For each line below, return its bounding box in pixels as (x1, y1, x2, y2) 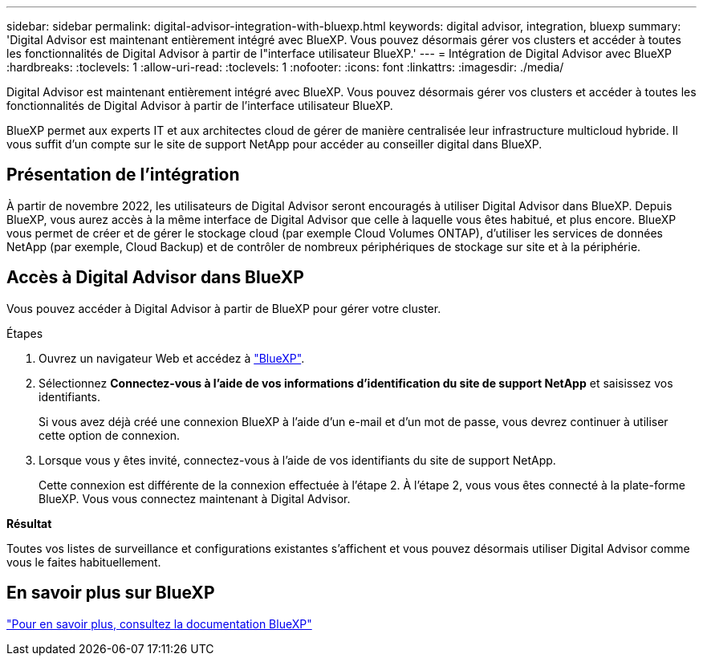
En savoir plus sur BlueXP (6, 583, 215, 603)
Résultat (6, 516, 52, 530)
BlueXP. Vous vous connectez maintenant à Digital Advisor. (39, 491, 351, 506)
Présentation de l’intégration (6, 164, 240, 185)
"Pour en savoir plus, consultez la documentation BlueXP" (6, 616, 312, 631)
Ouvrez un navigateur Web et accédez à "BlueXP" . (39, 351, 305, 365)
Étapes (6, 326, 43, 340)
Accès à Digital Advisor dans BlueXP (6, 267, 304, 288)
